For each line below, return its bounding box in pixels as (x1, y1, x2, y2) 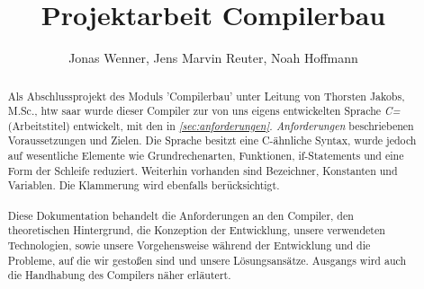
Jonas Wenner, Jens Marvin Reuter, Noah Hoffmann (68, 48, 358, 67)
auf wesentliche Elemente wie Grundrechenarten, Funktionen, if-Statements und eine (7, 148, 404, 163)
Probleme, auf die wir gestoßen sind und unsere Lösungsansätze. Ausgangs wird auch (7, 252, 407, 267)
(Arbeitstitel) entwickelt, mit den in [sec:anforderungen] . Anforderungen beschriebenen (7, 118, 414, 133)
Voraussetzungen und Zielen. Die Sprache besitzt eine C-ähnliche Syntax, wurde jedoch (7, 133, 417, 148)
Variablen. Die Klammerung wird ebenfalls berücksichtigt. (7, 178, 280, 193)
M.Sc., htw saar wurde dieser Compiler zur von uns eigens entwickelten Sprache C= (7, 103, 401, 118)
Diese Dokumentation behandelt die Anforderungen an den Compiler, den (7, 207, 354, 223)
